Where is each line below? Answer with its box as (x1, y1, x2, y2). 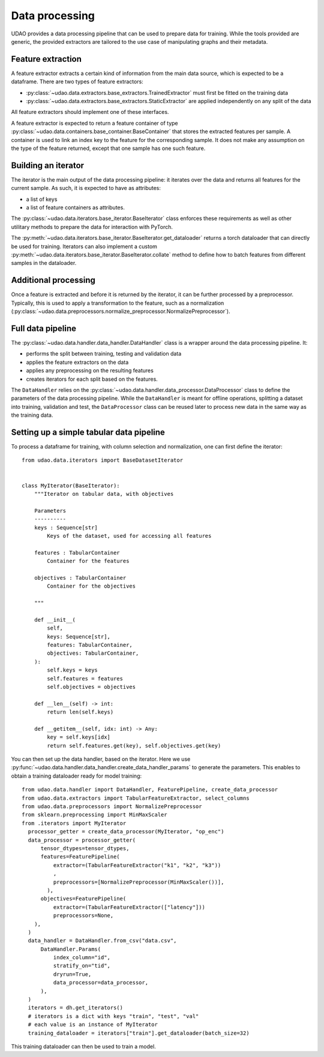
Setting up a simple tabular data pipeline (11, 427, 165, 437)
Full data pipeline (11, 323, 77, 333)
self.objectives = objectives (47, 683, 136, 690)
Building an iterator (11, 160, 84, 170)
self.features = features (47, 675, 123, 682)
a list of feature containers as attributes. (26, 204, 125, 211)
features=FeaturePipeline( (40, 853, 120, 860)
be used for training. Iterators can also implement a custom (11, 243, 157, 250)
